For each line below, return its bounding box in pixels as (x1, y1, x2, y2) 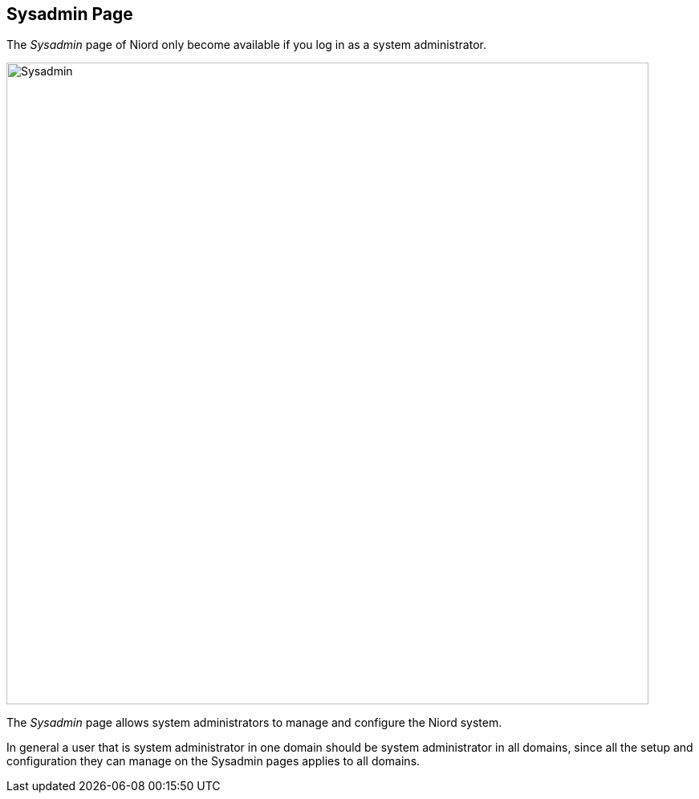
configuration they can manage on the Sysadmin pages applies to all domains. (6, 754, 421, 769)
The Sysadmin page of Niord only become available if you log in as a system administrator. (6, 38, 486, 52)
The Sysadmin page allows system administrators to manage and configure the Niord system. (6, 716, 502, 730)
